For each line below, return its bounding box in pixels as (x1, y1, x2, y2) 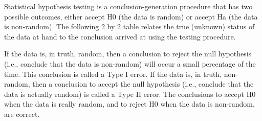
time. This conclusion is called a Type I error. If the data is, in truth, (4, 68, 222, 79)
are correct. (4, 108, 40, 119)
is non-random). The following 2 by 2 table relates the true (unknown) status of (4, 21, 255, 32)
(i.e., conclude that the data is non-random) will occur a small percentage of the (4, 58, 256, 69)
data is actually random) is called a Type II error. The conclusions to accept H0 (4, 88, 256, 99)
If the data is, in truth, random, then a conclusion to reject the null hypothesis (4, 48, 252, 59)
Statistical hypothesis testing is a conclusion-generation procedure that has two (4, 1, 253, 11)
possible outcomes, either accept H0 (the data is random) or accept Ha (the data (4, 11, 258, 22)
